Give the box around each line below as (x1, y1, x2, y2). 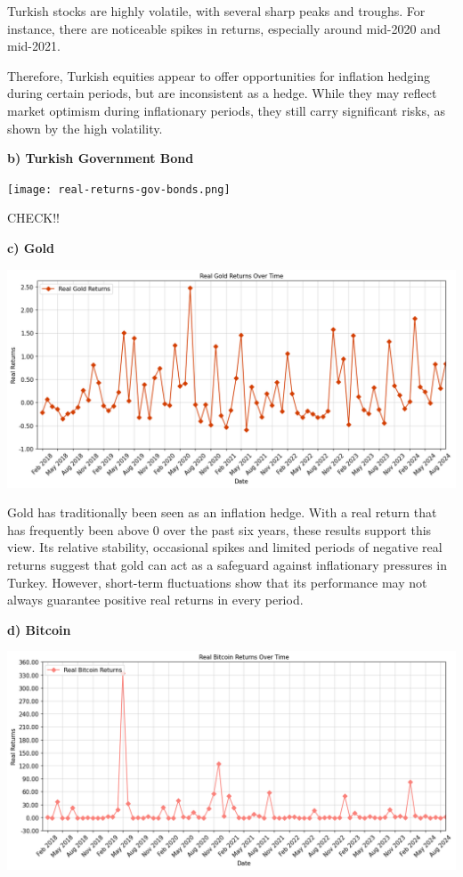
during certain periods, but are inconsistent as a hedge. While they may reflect (7, 84, 437, 102)
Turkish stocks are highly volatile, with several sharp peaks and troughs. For (7, 2, 426, 20)
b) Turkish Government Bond (7, 149, 194, 167)
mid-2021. (7, 37, 61, 55)
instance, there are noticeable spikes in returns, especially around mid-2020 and (7, 19, 441, 37)
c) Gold (7, 239, 54, 256)
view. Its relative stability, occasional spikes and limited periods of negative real (7, 538, 443, 556)
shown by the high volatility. (7, 118, 163, 137)
